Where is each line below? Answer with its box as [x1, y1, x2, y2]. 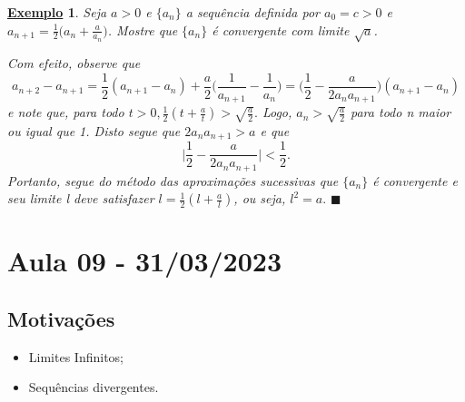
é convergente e [372, 171, 458, 190]
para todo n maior [351, 103, 451, 122]
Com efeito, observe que [7, 54, 141, 73]
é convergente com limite [212, 20, 350, 39]
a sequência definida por [185, 3, 320, 21]
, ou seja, [233, 189, 286, 208]
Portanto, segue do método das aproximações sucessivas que [7, 171, 339, 190]
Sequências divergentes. [28, 377, 159, 397]
